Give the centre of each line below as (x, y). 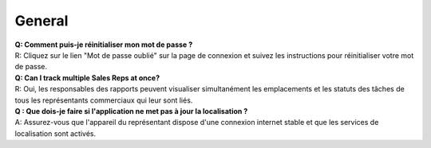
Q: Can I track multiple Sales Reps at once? (87, 78)
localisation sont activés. (55, 133)
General (42, 21)
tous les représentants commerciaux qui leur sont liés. (104, 100)
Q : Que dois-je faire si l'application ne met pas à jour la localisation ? (131, 111)
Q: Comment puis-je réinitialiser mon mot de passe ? (104, 45)
